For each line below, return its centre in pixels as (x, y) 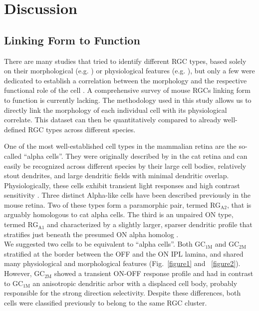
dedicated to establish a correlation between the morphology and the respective (126, 80)
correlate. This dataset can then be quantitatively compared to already (113, 120)
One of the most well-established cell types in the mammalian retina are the (120, 146)
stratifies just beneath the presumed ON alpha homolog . (91, 234)
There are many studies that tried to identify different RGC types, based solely (125, 61)
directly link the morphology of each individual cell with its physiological (116, 110)
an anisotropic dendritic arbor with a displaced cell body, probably (135, 283)
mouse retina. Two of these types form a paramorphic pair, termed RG (112, 204)
